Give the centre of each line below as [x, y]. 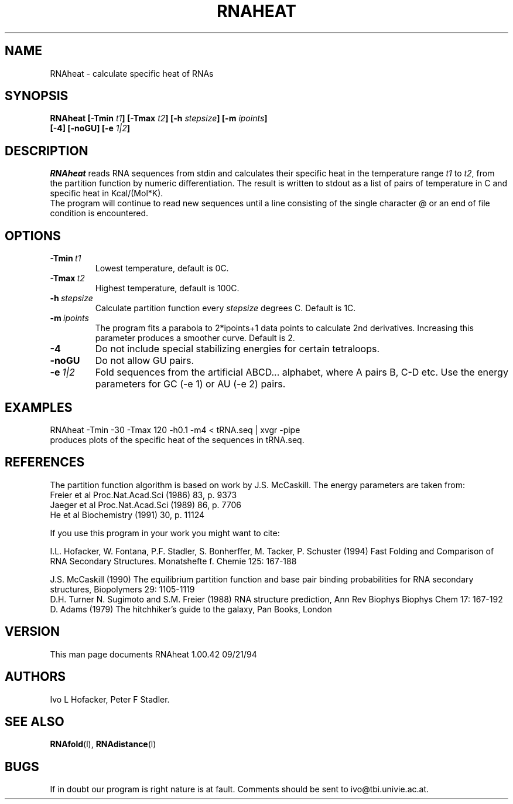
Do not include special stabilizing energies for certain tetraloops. [237, 349]
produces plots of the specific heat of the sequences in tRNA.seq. [177, 440]
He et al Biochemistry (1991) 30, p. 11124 [127, 515]
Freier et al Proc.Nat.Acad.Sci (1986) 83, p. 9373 [143, 495]
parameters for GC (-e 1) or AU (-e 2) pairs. [190, 384]
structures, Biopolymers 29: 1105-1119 [122, 589]
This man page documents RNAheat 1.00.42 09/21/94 [153, 654]
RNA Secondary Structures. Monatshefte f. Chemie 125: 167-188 [173, 561]
